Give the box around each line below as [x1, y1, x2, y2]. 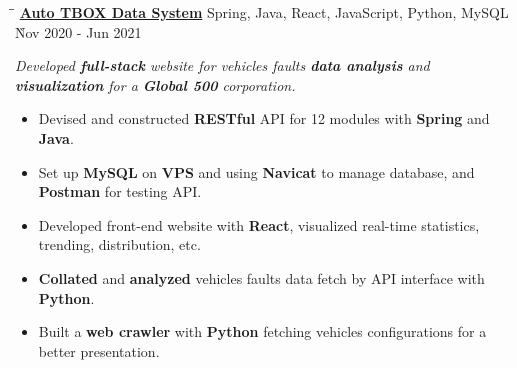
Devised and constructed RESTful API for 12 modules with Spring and [38, 108, 490, 129]
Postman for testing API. [38, 181, 202, 202]
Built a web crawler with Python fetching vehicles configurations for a [38, 321, 487, 342]
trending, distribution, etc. [38, 234, 201, 255]
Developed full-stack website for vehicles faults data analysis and [15, 55, 430, 76]
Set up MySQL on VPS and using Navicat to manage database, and [38, 161, 475, 182]
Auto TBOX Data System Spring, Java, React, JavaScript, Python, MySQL [19, 2, 509, 22]
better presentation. [38, 340, 160, 361]
